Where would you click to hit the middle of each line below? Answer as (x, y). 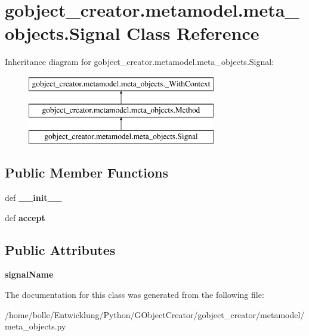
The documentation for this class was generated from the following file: (135, 295)
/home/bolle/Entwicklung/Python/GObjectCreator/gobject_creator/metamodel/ (155, 314)
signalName (29, 274)
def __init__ (33, 197)
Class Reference (193, 33)
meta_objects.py (35, 326)
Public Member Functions (86, 172)
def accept (25, 217)
